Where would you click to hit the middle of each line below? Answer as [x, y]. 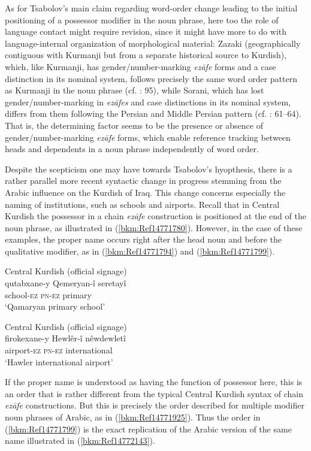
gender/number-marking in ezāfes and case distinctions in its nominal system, [148, 102]
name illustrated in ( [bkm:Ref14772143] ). [80, 441]
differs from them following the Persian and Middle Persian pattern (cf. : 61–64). [153, 113]
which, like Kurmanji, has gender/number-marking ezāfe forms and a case [141, 66]
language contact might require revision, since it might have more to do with [146, 31]
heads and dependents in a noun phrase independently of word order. [132, 149]
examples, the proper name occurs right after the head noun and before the [144, 239]
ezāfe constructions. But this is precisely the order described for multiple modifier [155, 405]
